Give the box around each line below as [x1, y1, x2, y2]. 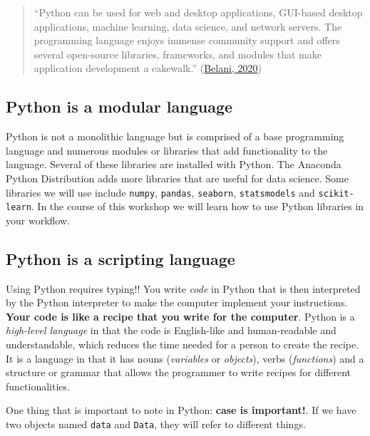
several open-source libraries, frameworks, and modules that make [34, 46, 322, 61]
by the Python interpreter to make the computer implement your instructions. [6, 295, 348, 310]
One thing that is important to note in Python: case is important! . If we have [6, 403, 356, 417]
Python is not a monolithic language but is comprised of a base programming [6, 129, 344, 144]
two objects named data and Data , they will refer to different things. [6, 417, 306, 431]
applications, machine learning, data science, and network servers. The [34, 19, 342, 33]
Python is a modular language [6, 95, 233, 118]
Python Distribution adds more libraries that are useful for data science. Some [6, 170, 349, 185]
